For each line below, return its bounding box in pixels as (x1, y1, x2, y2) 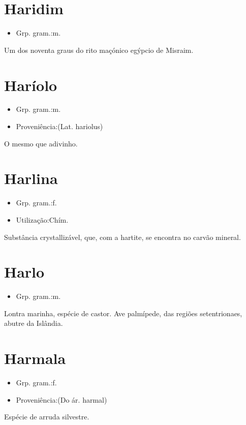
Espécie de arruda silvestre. (4, 411, 89, 422)
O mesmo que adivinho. (4, 138, 78, 148)
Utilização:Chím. (16, 214, 69, 225)
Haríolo (4, 74, 57, 95)
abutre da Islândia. (4, 318, 63, 328)
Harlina (4, 168, 58, 189)
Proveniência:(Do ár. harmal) (16, 394, 107, 405)
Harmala (4, 348, 66, 369)
